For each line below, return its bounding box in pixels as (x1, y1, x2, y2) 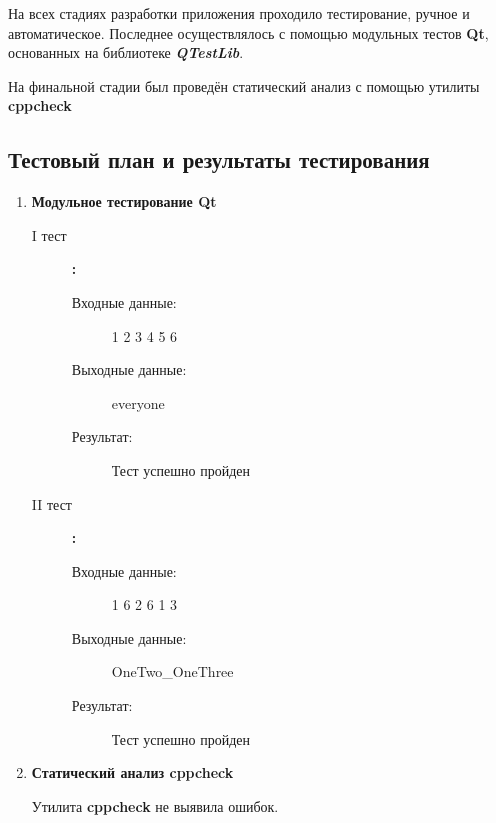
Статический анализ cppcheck (31, 762, 234, 783)
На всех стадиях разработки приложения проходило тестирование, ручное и (8, 3, 470, 23)
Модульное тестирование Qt (31, 191, 217, 212)
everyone (111, 392, 165, 413)
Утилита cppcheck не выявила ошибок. (31, 795, 279, 816)
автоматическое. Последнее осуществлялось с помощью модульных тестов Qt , (8, 22, 489, 43)
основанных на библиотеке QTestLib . (8, 42, 244, 63)
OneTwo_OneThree (111, 661, 234, 682)
